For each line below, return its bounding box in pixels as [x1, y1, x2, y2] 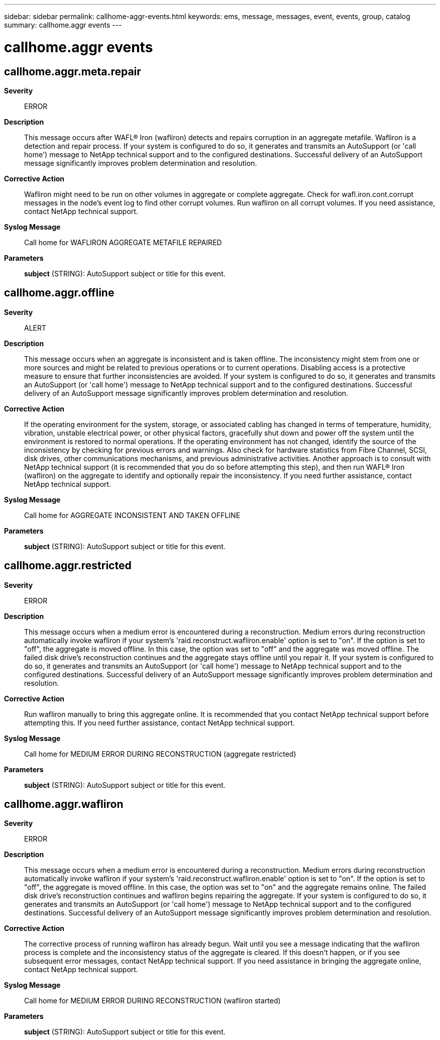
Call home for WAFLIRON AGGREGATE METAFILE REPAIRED [24, 238, 222, 247]
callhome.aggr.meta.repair [4, 65, 141, 78]
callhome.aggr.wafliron [4, 798, 124, 811]
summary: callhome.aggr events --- [4, 21, 122, 29]
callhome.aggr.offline [4, 286, 115, 299]
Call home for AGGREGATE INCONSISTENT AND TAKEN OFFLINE [24, 510, 241, 519]
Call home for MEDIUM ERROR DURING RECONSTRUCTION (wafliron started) [24, 996, 281, 1005]
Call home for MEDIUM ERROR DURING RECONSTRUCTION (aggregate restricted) [24, 749, 296, 758]
